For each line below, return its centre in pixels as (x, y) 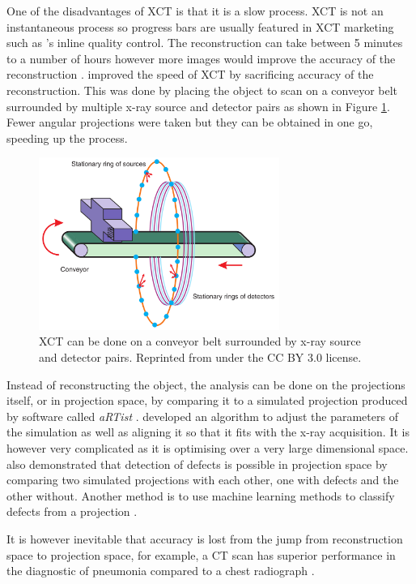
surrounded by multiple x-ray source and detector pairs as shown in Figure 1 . (198, 106)
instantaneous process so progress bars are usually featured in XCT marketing (200, 26)
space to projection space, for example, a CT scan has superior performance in (201, 554)
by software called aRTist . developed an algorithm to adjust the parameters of (202, 416)
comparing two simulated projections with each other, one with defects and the (203, 480)
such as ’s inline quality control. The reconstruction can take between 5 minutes (205, 43)
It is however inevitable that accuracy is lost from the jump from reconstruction (205, 538)
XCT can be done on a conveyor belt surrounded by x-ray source (200, 341)
